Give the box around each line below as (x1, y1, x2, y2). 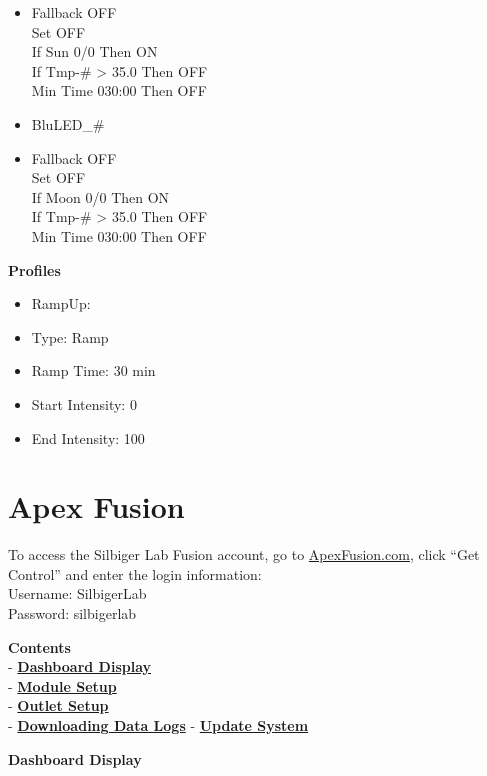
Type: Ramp (31, 326, 109, 347)
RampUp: (31, 293, 91, 314)
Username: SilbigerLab (8, 583, 147, 604)
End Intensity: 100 (31, 427, 145, 448)
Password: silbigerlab (8, 603, 137, 623)
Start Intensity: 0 (31, 393, 137, 414)
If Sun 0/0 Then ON (31, 41, 158, 62)
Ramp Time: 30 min (31, 360, 156, 381)
